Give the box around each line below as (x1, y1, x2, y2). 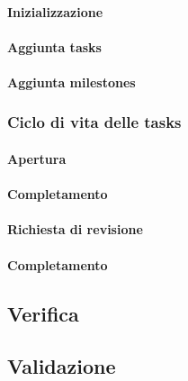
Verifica (7, 299, 79, 327)
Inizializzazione (7, 2, 103, 21)
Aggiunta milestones (7, 72, 136, 91)
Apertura (7, 150, 67, 168)
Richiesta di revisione (7, 220, 143, 239)
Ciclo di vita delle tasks (7, 111, 182, 133)
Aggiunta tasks (7, 37, 102, 56)
